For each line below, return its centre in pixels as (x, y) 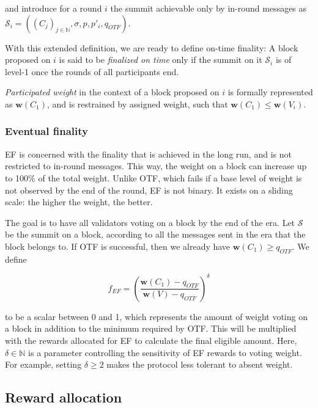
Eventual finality (46, 131)
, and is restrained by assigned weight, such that (138, 104)
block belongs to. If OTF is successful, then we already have (118, 246)
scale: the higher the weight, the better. (79, 202)
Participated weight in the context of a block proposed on (112, 92)
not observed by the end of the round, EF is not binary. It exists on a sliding (149, 190)
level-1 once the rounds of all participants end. (92, 71)
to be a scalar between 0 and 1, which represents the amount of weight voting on (156, 316)
